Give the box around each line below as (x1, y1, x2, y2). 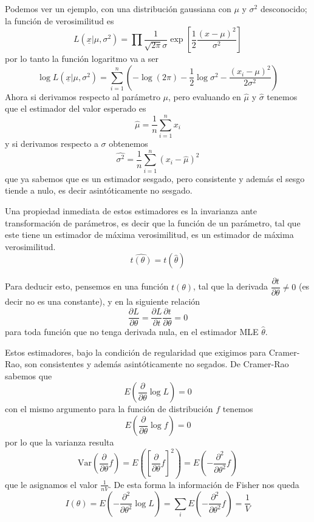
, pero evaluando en (168, 90, 241, 103)
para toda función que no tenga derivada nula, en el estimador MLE (5, 325, 259, 338)
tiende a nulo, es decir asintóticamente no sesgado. (5, 184, 193, 197)
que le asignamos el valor (5, 478, 98, 490)
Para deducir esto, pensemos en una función (5, 280, 169, 293)
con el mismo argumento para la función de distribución (5, 402, 213, 415)
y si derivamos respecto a (5, 137, 98, 150)
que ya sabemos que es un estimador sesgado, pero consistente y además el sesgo (5, 172, 305, 185)
